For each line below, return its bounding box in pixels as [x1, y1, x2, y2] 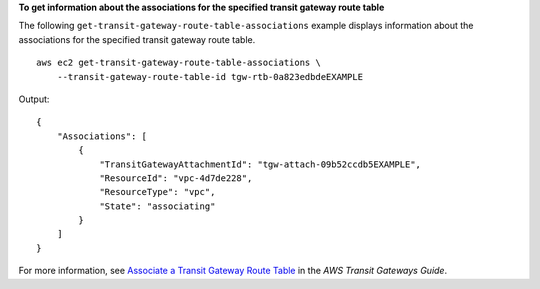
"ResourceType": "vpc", [99, 186, 216, 198]
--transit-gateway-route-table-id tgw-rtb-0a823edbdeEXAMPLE [56, 71, 364, 82]
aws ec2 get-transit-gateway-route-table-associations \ [36, 57, 322, 69]
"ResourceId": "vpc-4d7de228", [99, 172, 253, 184]
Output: [18, 93, 50, 105]
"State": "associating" [99, 200, 216, 212]
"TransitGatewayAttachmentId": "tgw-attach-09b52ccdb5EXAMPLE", [99, 158, 422, 170]
